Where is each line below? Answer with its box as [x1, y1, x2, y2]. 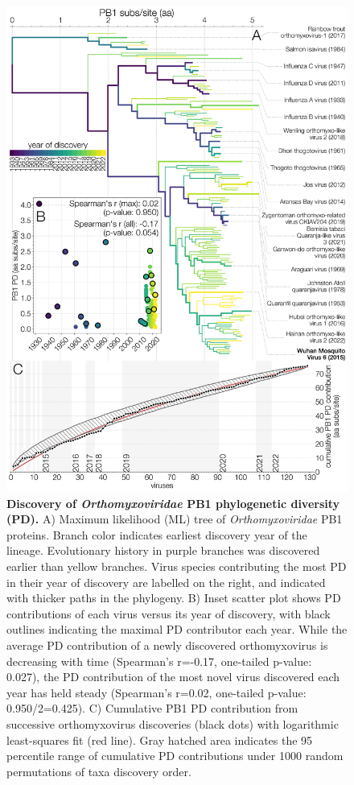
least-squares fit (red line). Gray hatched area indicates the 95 [6, 731, 313, 748]
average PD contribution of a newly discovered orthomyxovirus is [6, 636, 328, 653]
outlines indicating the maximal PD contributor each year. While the [6, 621, 348, 638]
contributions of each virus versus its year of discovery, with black [6, 605, 331, 622]
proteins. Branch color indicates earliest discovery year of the [6, 526, 307, 543]
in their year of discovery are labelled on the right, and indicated [6, 573, 326, 590]
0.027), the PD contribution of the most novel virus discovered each [6, 668, 340, 685]
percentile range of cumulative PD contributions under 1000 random [6, 747, 344, 764]
